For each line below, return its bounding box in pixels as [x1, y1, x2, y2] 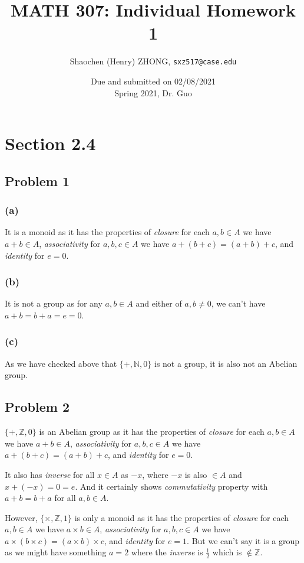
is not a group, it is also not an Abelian [154, 357, 298, 369]
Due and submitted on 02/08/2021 [90, 74, 216, 87]
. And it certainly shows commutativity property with [75, 480, 268, 492]
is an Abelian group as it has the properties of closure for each [39, 425, 265, 438]
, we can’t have [211, 297, 266, 310]
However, [5, 511, 38, 523]
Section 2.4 [5, 131, 96, 155]
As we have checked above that [5, 357, 117, 369]
